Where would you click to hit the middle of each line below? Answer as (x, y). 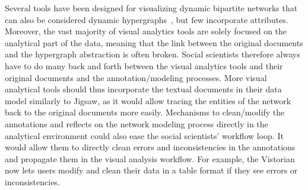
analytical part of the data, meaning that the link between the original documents (154, 42)
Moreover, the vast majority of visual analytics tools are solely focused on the (146, 31)
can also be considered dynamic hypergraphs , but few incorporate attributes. (147, 19)
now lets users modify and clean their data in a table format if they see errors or (151, 170)
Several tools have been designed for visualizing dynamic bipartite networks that (151, 8)
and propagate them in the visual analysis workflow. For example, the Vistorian (150, 158)
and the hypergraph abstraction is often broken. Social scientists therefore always (153, 54)
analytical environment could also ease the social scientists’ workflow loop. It (144, 135)
